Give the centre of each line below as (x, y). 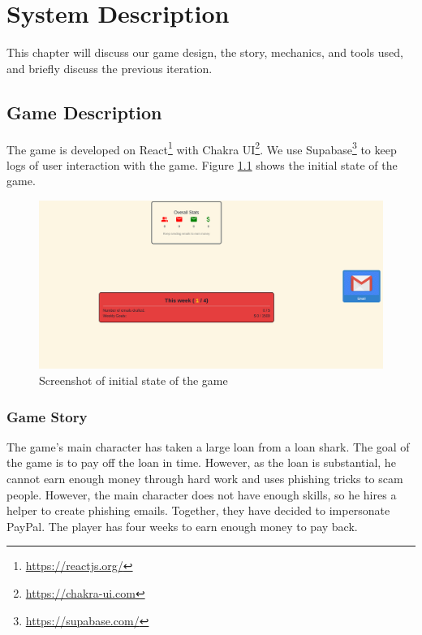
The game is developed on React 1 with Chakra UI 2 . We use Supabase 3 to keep (202, 148)
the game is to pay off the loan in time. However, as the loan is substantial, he (201, 462)
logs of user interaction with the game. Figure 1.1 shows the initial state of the (202, 164)
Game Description (84, 112)
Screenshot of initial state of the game (133, 380)
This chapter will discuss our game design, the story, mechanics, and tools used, (205, 52)
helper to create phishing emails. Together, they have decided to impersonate (198, 510)
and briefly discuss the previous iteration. (110, 68)
